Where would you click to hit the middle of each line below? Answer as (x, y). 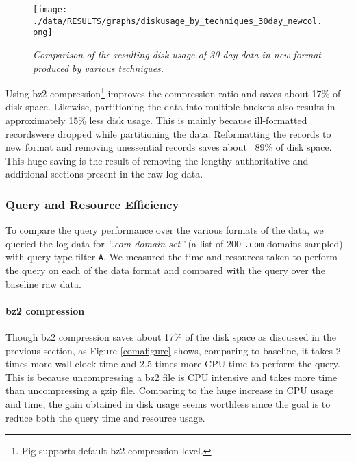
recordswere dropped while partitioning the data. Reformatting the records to (168, 133)
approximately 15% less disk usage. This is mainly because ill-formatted (156, 120)
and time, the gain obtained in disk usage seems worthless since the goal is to (168, 404)
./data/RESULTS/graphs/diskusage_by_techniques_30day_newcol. (178, 21)
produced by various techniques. (99, 68)
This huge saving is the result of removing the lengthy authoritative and (157, 160)
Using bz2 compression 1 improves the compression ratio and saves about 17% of (173, 92)
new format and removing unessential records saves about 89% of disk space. (169, 147)
